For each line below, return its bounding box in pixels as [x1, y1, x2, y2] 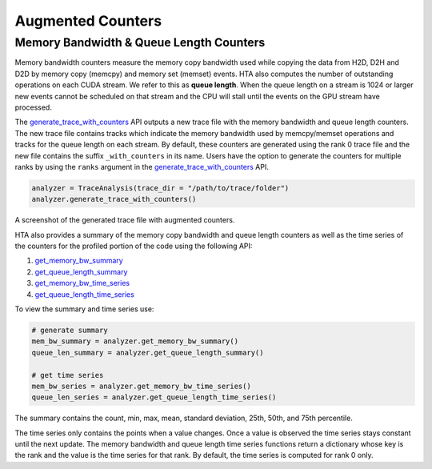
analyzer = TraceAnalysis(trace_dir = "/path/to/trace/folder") [31, 183, 290, 192]
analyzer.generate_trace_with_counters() [31, 194, 197, 204]
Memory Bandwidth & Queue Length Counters [14, 35, 266, 50]
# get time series [31, 371, 104, 379]
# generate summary [31, 325, 108, 335]
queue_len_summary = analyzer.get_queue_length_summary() [31, 348, 264, 357]
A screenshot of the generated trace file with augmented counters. [14, 215, 235, 225]
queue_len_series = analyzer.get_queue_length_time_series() [31, 393, 277, 402]
